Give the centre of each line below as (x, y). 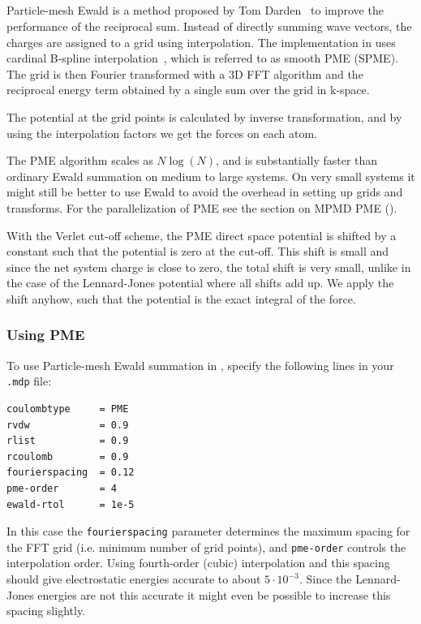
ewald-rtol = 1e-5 (71, 504)
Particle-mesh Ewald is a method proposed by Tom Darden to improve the (195, 10)
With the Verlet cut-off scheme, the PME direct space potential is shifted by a (202, 235)
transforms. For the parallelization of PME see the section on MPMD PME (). (202, 207)
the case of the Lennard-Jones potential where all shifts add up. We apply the (200, 283)
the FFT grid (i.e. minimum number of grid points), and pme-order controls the (206, 547)
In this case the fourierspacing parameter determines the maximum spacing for (208, 531)
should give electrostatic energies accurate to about (134, 579)
